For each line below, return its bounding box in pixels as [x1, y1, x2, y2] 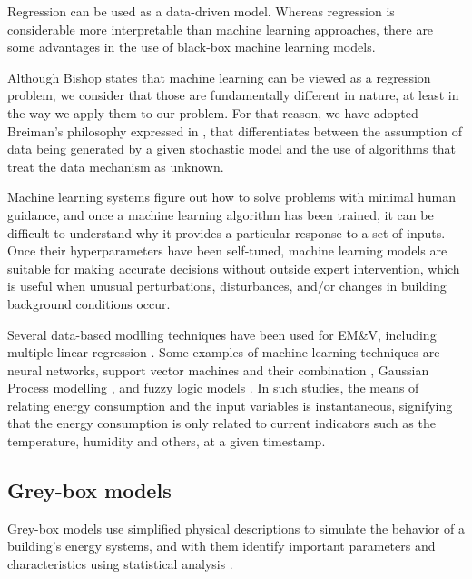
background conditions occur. [7, 294, 171, 313]
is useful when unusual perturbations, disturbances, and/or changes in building [7, 276, 447, 295]
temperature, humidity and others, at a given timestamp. [7, 432, 326, 451]
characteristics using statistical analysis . [7, 554, 233, 574]
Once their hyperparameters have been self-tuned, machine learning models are [7, 241, 447, 260]
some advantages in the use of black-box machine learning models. [7, 37, 376, 56]
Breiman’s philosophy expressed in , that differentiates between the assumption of [7, 121, 462, 140]
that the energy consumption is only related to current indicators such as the [7, 414, 436, 433]
